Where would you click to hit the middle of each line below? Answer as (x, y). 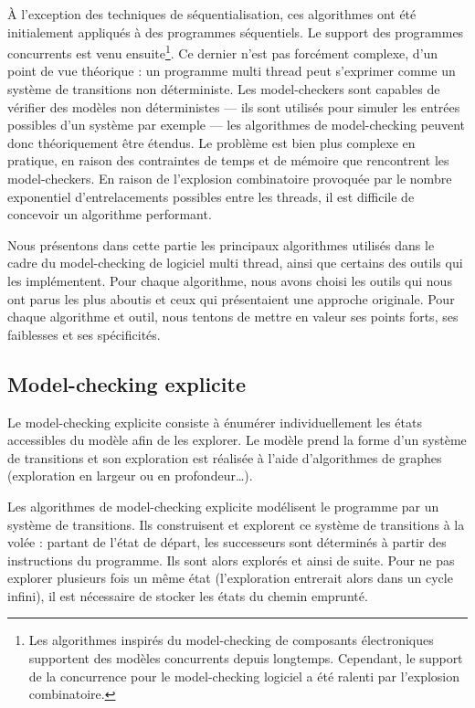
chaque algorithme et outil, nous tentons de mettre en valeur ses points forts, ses (233, 317)
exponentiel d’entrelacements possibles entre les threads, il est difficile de (211, 196)
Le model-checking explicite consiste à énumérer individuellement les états (215, 422)
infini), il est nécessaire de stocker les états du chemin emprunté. (188, 595)
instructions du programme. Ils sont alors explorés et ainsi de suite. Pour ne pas (231, 560)
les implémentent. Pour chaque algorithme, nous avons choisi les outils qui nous (230, 280)
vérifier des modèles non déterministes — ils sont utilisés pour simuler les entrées (234, 106)
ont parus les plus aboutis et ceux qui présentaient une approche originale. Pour (231, 298)
